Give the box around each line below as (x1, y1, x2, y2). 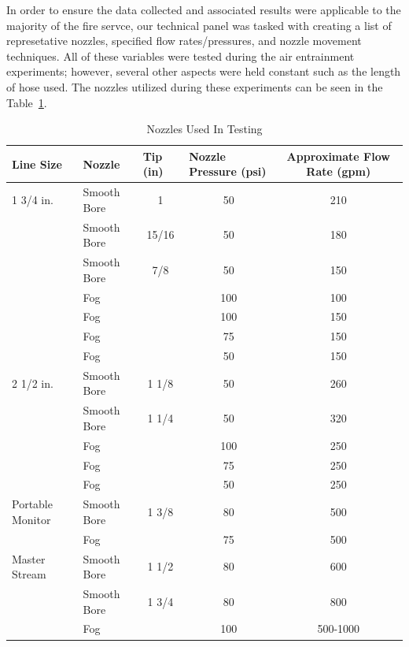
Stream (12, 566, 46, 582)
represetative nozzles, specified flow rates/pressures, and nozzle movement (6, 32, 362, 49)
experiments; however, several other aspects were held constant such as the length (6, 63, 401, 80)
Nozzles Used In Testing (146, 121, 263, 137)
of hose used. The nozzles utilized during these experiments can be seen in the (6, 78, 383, 95)
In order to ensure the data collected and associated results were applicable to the (6, 2, 401, 17)
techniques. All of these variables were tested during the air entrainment (6, 47, 355, 64)
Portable (12, 496, 53, 512)
